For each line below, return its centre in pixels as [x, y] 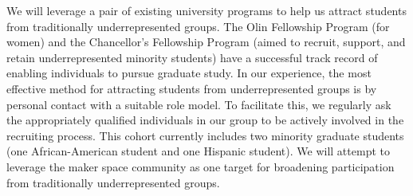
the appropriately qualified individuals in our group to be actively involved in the [205, 120]
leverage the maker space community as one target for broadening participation [201, 166]
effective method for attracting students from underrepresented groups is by [192, 88]
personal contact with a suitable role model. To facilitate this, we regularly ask [199, 104]
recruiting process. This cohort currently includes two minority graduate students [205, 135]
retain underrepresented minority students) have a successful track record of [192, 57]
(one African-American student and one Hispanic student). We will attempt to [198, 151]
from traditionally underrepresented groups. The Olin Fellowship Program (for [198, 26]
